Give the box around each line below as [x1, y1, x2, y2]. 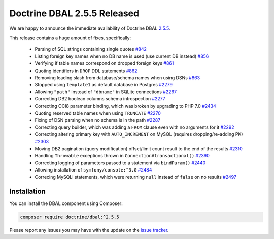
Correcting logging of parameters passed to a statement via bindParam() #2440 [35, 160, 206, 166]
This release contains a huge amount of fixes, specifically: [9, 35, 131, 41]
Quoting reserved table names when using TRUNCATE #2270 [35, 110, 161, 116]
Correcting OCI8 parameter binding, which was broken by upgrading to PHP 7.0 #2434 [35, 103, 217, 109]
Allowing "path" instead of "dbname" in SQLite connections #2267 [35, 89, 177, 95]
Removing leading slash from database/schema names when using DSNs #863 [35, 74, 200, 81]
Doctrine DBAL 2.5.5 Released [9, 8, 140, 19]
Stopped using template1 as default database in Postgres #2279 [35, 82, 173, 88]
